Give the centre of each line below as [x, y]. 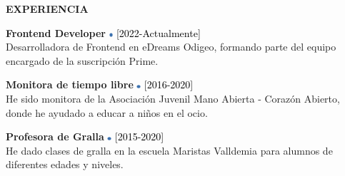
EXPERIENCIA [47, 9]
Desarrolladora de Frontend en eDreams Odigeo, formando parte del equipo [171, 47]
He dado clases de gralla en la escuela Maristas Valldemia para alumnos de [169, 150]
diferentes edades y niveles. [65, 164]
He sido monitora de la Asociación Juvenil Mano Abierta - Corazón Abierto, [173, 98]
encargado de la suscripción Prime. [82, 60]
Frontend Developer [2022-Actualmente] [103, 32]
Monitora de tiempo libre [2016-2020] [100, 84]
